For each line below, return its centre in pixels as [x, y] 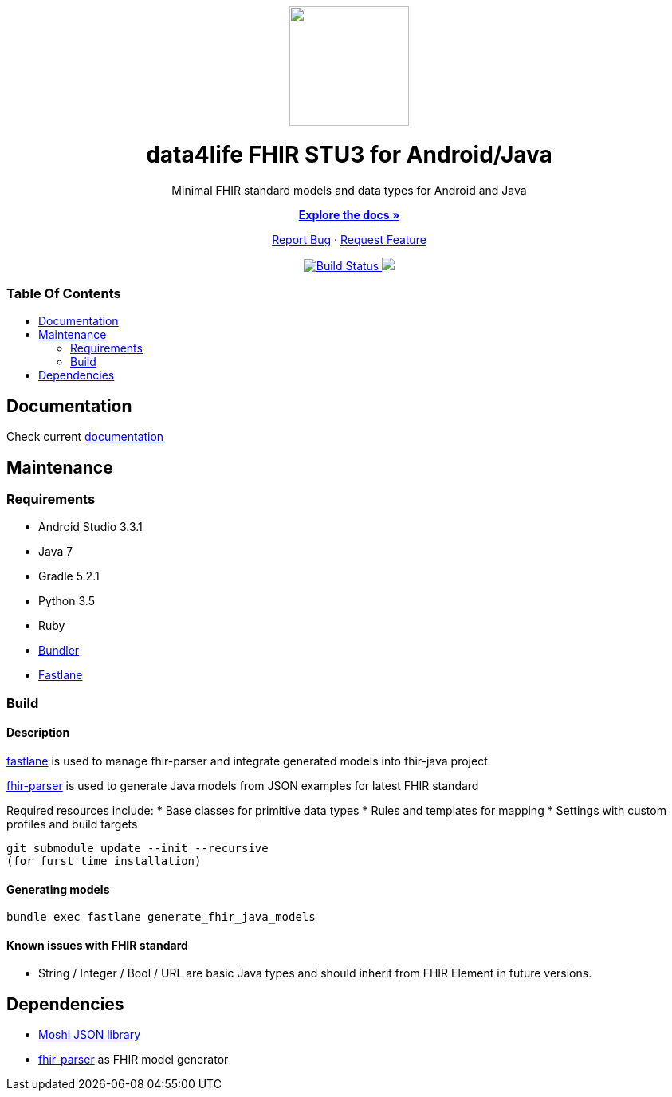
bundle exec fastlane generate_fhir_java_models [161, 917]
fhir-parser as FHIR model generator [134, 1060]
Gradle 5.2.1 [69, 576]
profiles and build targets [72, 824]
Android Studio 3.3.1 [90, 527]
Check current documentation [85, 437]
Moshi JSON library [90, 1035]
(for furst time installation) [104, 861]
